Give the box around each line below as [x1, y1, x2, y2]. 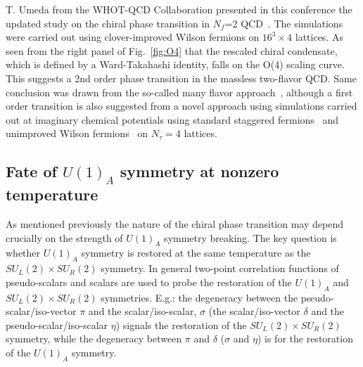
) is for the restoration [257, 331, 353, 346]
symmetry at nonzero [120, 160, 279, 182]
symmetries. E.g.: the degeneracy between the [101, 290, 298, 304]
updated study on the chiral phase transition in [6, 15, 210, 30]
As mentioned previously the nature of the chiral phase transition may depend [6, 217, 343, 231]
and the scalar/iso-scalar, [88, 304, 197, 318]
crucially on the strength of [6, 230, 123, 245]
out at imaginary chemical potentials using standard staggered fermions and [6, 112, 339, 127]
